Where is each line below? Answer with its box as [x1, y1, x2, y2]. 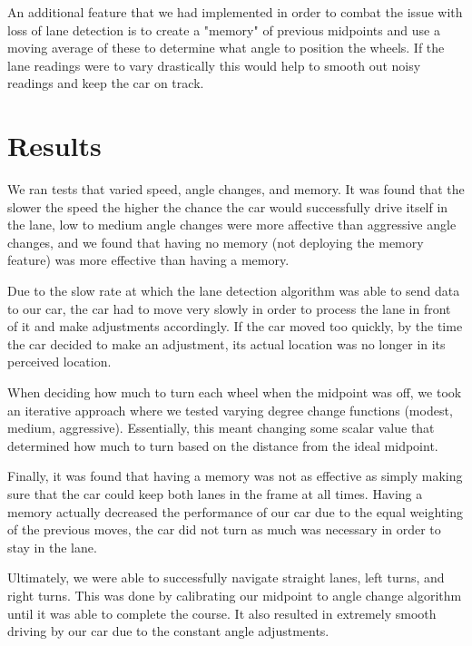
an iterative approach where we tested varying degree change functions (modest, [7, 400, 453, 419]
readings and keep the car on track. [7, 73, 204, 93]
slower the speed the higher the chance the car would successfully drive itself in [7, 197, 448, 216]
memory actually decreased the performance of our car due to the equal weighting [7, 502, 463, 521]
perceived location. [7, 352, 112, 371]
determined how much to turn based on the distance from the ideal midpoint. [7, 436, 438, 455]
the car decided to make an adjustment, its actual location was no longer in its [7, 334, 446, 353]
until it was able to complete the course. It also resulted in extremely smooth [7, 603, 437, 622]
